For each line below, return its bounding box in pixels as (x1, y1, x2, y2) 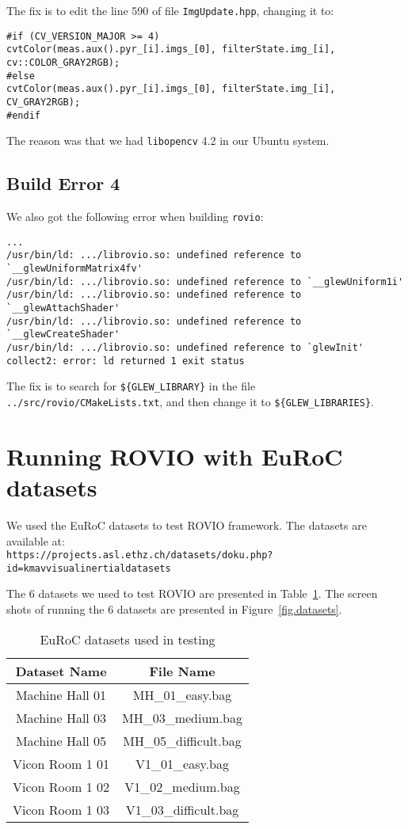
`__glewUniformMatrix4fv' (6, 263, 143, 275)
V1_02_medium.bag (124, 777, 240, 796)
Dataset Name (15, 661, 107, 680)
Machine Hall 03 (15, 708, 107, 727)
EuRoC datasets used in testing (40, 629, 215, 648)
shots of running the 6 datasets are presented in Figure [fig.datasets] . (6, 601, 342, 618)
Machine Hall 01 (15, 685, 107, 704)
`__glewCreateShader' (6, 329, 120, 340)
